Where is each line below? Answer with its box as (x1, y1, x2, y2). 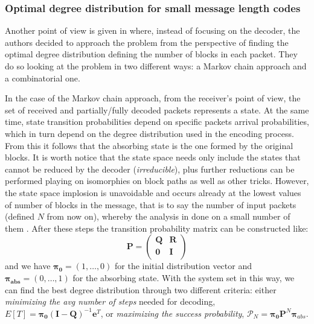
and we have (5, 259, 51, 272)
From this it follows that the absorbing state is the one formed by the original (5, 139, 293, 151)
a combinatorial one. (5, 71, 80, 84)
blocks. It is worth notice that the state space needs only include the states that (5, 151, 301, 164)
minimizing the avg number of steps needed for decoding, (5, 295, 216, 308)
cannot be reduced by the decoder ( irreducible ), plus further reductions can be (5, 162, 295, 175)
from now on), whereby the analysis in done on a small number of (46, 210, 290, 223)
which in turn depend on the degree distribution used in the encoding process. (5, 127, 294, 139)
